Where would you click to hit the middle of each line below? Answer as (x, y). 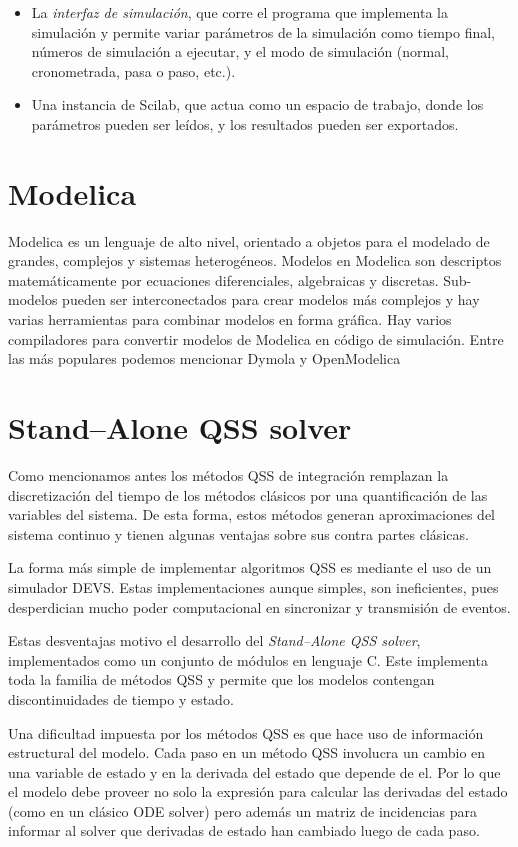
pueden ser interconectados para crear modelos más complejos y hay (271, 299)
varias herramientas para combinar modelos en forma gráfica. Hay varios (230, 319)
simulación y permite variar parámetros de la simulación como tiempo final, (263, 31)
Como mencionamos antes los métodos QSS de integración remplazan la (228, 474)
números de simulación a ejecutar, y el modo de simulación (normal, (240, 51)
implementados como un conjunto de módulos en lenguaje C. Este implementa (248, 659)
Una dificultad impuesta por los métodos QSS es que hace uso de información (246, 732)
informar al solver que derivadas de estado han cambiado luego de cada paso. (244, 830)
